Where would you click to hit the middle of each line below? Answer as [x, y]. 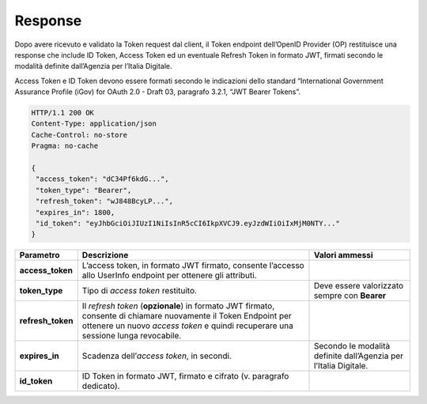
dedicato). [101, 386]
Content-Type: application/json [94, 124]
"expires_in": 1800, [76, 212]
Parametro [40, 255]
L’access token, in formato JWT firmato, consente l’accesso [193, 266]
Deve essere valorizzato [359, 286]
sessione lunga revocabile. [132, 336]
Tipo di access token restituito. [140, 291]
